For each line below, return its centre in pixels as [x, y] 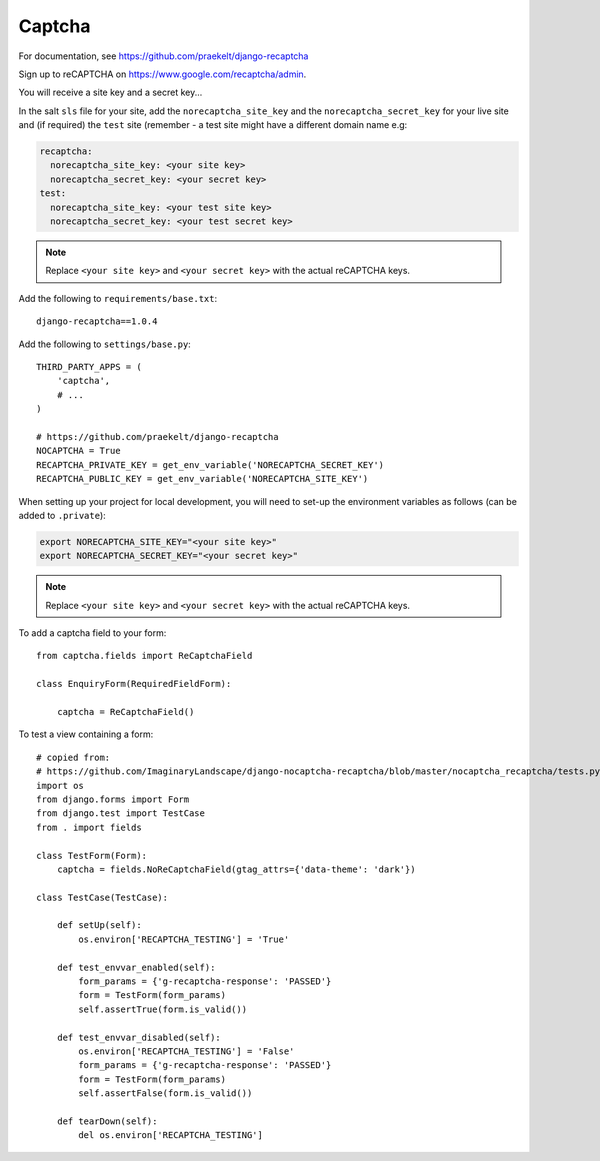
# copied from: [73, 757]
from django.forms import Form [113, 799]
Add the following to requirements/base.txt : [118, 298]
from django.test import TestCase [120, 813]
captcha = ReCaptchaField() [125, 711]
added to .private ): [62, 515]
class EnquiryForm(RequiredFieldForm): [134, 684]
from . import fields [89, 827]
